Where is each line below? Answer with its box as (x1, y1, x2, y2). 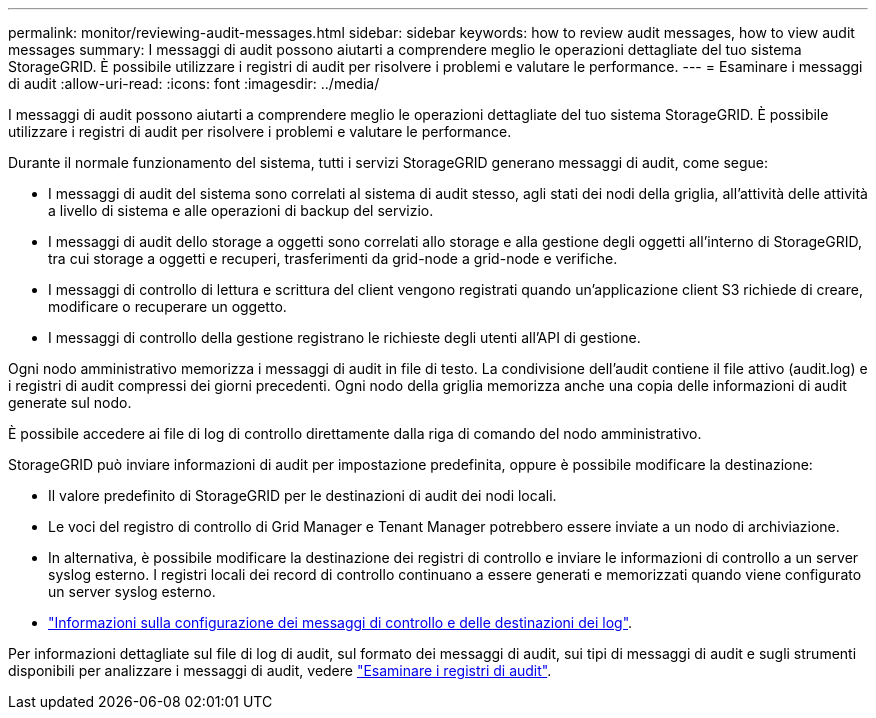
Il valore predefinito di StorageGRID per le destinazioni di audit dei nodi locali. (48, 487, 557, 504)
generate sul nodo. (8, 394, 132, 411)
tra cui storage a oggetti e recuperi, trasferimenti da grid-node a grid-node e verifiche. (48, 250, 618, 267)
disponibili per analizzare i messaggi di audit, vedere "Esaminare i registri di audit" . (8, 662, 552, 679)
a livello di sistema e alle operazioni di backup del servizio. (48, 202, 434, 219)
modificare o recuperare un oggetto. (48, 298, 287, 315)
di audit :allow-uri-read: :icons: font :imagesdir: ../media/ (8, 75, 380, 92)
